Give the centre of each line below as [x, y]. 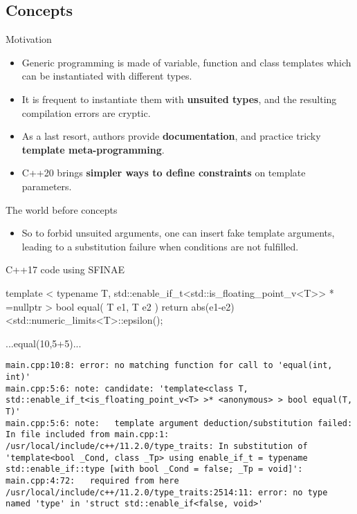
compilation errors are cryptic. [86, 112]
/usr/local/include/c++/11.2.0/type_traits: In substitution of [157, 446]
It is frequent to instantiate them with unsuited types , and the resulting [179, 99]
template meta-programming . [93, 149]
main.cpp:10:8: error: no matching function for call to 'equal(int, [169, 366]
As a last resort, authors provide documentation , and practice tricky [171, 136]
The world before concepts [62, 209]
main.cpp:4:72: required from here [92, 480]
